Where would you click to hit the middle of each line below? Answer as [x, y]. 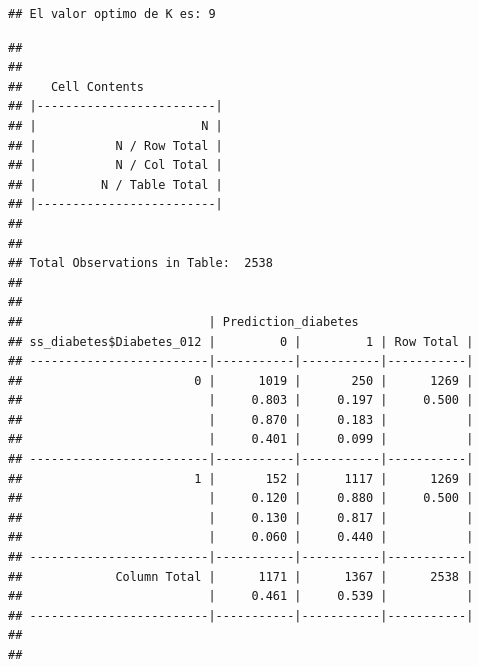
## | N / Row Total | [115, 145]
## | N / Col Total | [115, 165]
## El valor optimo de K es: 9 [112, 14]
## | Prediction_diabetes [183, 321]
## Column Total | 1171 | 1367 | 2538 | [241, 576]
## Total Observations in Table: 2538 [140, 263]
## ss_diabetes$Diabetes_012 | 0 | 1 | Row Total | [241, 341]
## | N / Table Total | [115, 184]
